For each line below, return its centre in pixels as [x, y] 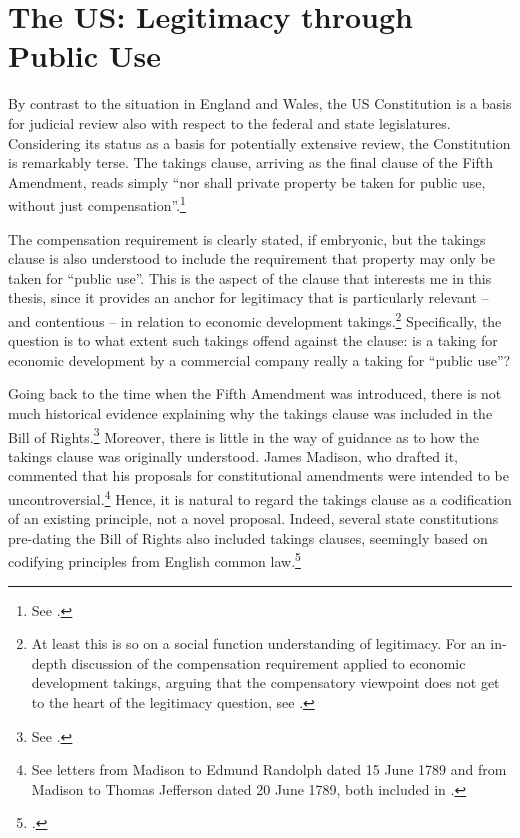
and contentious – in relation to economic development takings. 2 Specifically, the [255, 319]
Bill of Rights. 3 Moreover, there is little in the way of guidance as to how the [243, 435]
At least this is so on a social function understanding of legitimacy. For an [258, 643]
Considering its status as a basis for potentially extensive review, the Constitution [259, 142]
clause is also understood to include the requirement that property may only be [252, 258]
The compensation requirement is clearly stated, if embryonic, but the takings [247, 238]
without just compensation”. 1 [97, 203]
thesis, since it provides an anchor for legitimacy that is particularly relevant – [248, 297]
